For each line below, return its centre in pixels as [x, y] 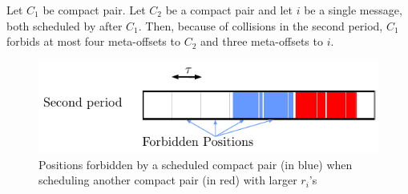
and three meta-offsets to [262, 41]
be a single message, [353, 10]
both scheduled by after [65, 25]
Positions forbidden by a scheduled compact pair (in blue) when [196, 164]
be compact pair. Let [94, 10]
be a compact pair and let [229, 10]
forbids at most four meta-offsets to [93, 41]
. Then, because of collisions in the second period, [261, 25]
